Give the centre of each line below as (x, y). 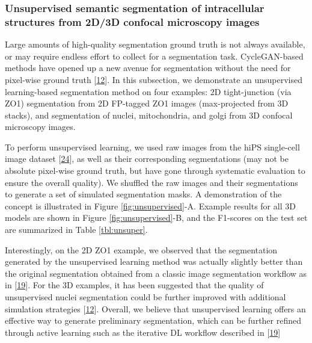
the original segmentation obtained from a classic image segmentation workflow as (156, 273)
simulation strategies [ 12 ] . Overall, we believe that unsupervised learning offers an (155, 308)
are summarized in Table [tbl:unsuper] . (76, 230)
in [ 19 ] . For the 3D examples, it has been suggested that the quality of (134, 285)
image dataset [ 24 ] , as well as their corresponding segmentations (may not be (147, 159)
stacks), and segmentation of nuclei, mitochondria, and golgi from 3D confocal (149, 115)
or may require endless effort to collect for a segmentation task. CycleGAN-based (154, 56)
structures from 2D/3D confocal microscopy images (132, 21)
